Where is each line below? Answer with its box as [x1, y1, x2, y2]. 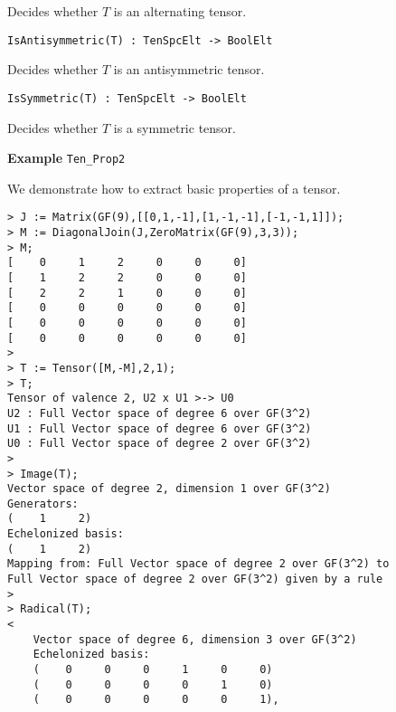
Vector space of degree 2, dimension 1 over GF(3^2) [7, 482, 331, 496]
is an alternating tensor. [113, 2, 247, 20]
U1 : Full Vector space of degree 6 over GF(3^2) [7, 422, 312, 435]
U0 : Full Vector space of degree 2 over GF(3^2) [7, 437, 312, 451]
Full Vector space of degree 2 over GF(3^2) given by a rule [7, 573, 383, 586]
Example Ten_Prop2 [7, 148, 126, 167]
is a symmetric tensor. [113, 118, 236, 137]
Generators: [7, 497, 79, 510]
